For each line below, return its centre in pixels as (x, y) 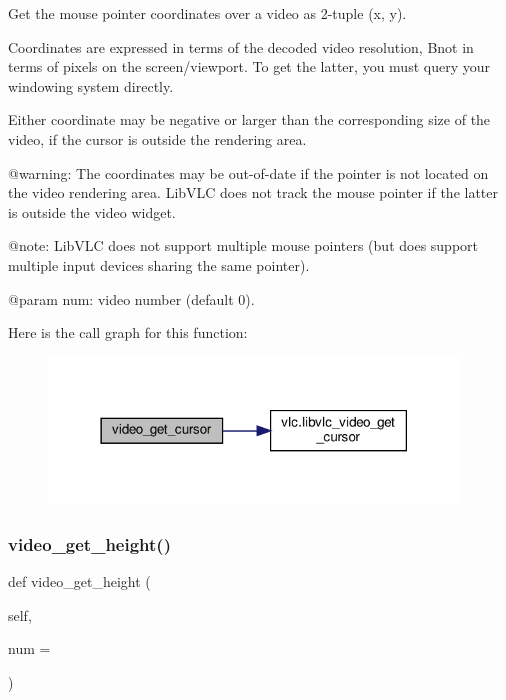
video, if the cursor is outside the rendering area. (157, 138)
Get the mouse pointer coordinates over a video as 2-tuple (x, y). (207, 13)
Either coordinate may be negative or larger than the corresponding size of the (249, 119)
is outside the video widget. (92, 211)
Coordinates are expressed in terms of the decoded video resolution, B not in (241, 46)
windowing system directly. (91, 85)
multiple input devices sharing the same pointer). (159, 264)
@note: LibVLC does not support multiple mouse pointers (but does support (243, 245)
